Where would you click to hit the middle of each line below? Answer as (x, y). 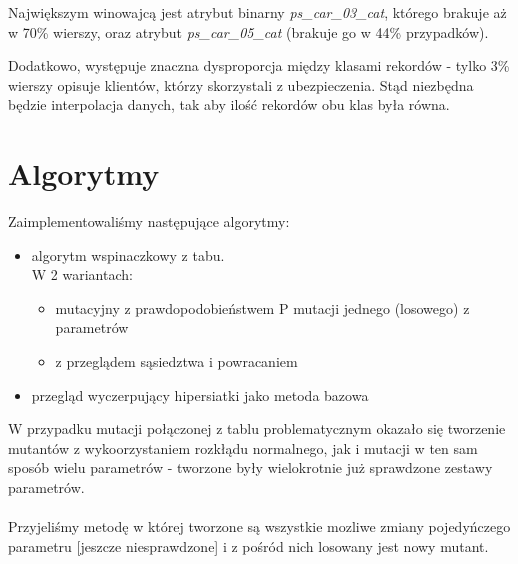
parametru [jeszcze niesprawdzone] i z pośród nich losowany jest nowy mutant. (248, 545)
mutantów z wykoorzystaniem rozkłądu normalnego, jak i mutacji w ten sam (243, 447)
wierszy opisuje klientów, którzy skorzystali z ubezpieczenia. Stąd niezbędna (241, 84)
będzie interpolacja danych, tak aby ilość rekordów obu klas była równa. (229, 104)
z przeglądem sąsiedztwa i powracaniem (176, 361)
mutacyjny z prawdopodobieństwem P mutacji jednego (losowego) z (262, 307)
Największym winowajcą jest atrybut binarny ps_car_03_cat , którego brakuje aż (257, 12)
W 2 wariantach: (82, 274)
